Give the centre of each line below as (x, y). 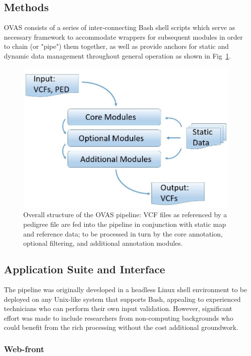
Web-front (24, 349)
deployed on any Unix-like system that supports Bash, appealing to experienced (122, 299)
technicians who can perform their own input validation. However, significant (118, 308)
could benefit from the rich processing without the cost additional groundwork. (121, 327)
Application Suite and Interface (85, 269)
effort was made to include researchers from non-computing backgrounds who (119, 318)
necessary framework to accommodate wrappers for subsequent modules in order (124, 37)
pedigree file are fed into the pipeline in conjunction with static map (125, 224)
